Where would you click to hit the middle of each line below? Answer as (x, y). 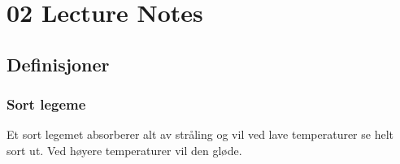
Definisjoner (58, 64)
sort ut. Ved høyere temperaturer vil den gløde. (124, 150)
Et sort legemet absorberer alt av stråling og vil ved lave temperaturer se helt (200, 134)
